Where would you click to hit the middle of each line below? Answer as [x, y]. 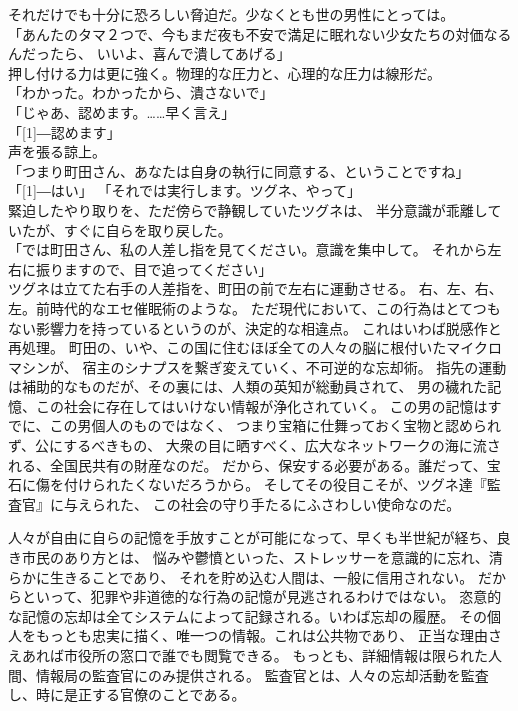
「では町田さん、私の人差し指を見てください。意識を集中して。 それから [248, 249]
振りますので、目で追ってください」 [154, 268]
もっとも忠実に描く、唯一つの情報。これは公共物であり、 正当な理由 [261, 635]
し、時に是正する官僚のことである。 [127, 694]
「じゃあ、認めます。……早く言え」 [122, 111]
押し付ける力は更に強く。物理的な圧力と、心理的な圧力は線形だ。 [225, 72]
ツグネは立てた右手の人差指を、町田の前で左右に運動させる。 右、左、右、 [255, 288]
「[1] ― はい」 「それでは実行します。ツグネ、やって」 [184, 190]
